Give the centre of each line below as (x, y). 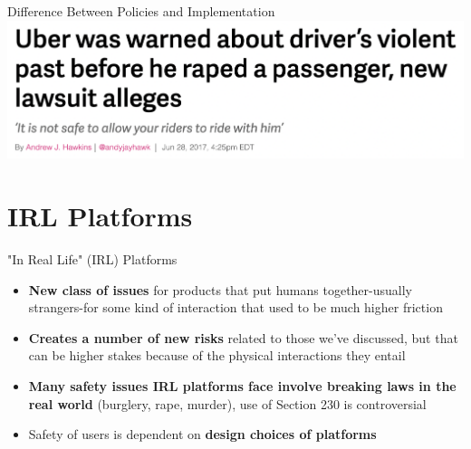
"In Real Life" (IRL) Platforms (92, 259)
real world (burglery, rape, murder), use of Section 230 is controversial (227, 403)
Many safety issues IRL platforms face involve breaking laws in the (242, 386)
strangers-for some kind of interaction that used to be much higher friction (235, 307)
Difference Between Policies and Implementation (141, 11)
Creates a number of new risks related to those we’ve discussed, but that (243, 337)
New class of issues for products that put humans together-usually (220, 289)
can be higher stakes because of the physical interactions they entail (217, 355)
